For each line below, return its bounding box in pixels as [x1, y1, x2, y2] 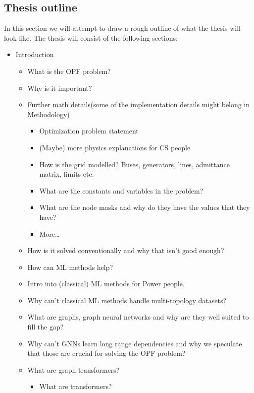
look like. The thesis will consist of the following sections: [4, 32, 178, 43]
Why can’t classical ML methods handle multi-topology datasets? [27, 295, 227, 305]
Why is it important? [27, 82, 92, 93]
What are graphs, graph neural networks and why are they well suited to [27, 312, 249, 322]
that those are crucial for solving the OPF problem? [27, 348, 186, 358]
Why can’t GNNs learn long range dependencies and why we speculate [27, 338, 242, 348]
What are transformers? [39, 381, 112, 392]
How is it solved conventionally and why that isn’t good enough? [27, 245, 224, 256]
